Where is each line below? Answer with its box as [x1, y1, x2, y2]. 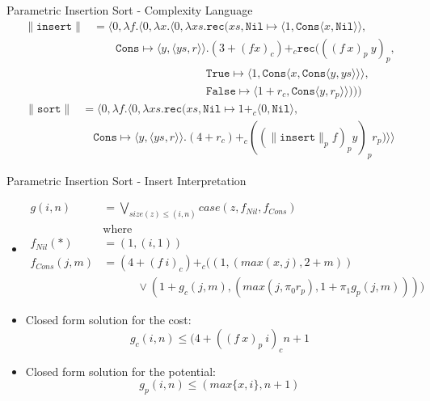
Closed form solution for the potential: [25, 362, 216, 379]
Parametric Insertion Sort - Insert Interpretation [6, 171, 247, 188]
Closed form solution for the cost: [25, 311, 192, 328]
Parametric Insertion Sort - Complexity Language [6, 2, 253, 18]
